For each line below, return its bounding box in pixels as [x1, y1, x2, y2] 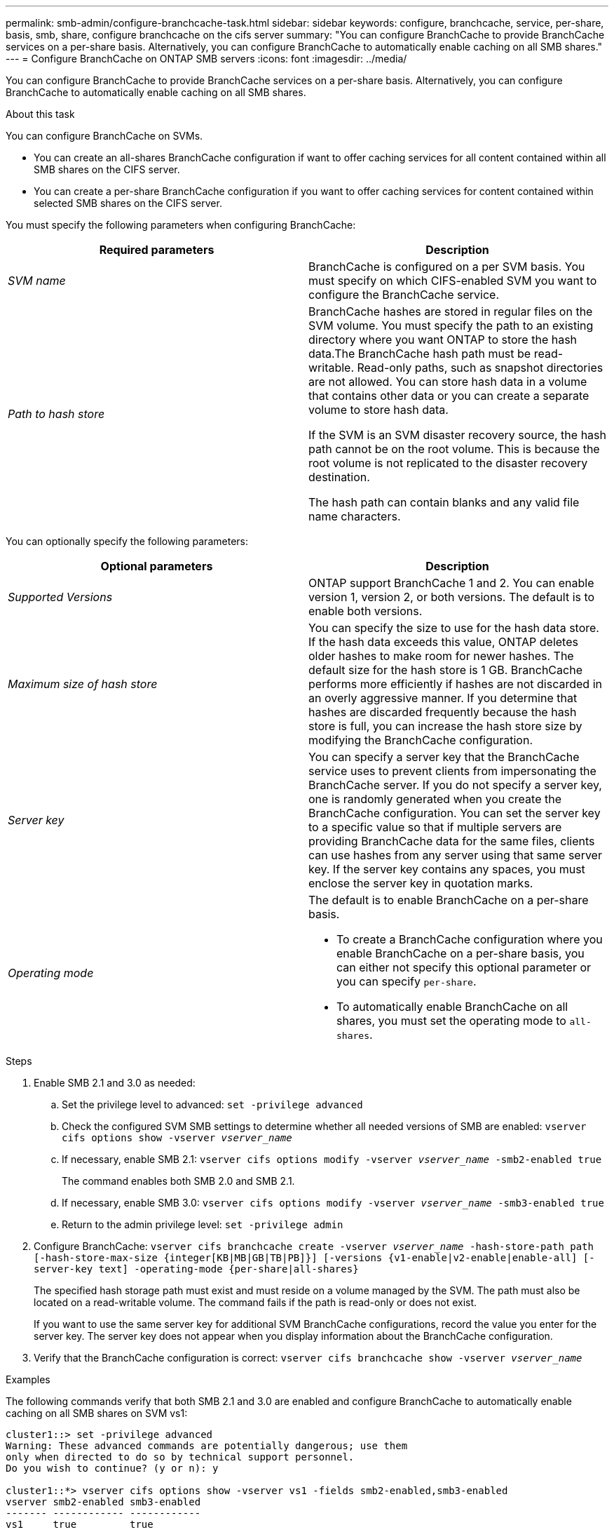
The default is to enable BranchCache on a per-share [308, 893, 589, 907]
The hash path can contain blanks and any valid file [308, 495, 580, 509]
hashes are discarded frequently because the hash [308, 705, 577, 719]
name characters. [308, 509, 401, 523]
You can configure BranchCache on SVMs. [6, 130, 203, 142]
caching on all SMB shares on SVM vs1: [6, 1407, 188, 1419]
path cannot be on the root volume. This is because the [308, 442, 600, 456]
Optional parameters [100, 559, 213, 573]
